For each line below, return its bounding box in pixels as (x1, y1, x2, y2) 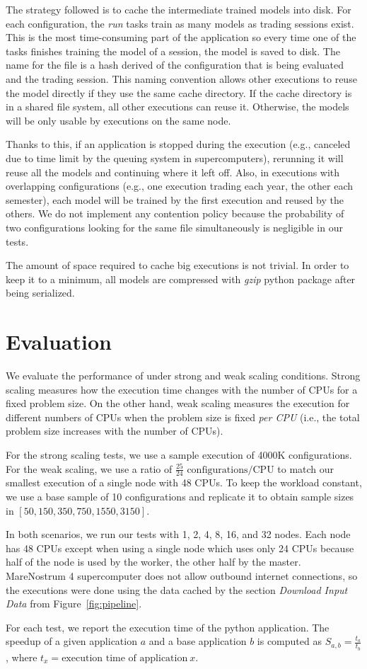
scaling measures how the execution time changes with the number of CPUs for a (6, 382, 358, 396)
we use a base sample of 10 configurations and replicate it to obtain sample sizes (6, 488, 354, 503)
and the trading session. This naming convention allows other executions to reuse (6, 71, 357, 86)
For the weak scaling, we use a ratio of (6, 461, 173, 476)
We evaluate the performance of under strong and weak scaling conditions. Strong (6, 368, 361, 382)
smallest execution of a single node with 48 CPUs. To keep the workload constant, (6, 475, 362, 490)
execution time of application (62, 653, 188, 663)
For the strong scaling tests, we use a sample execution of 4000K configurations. (6, 447, 352, 462)
